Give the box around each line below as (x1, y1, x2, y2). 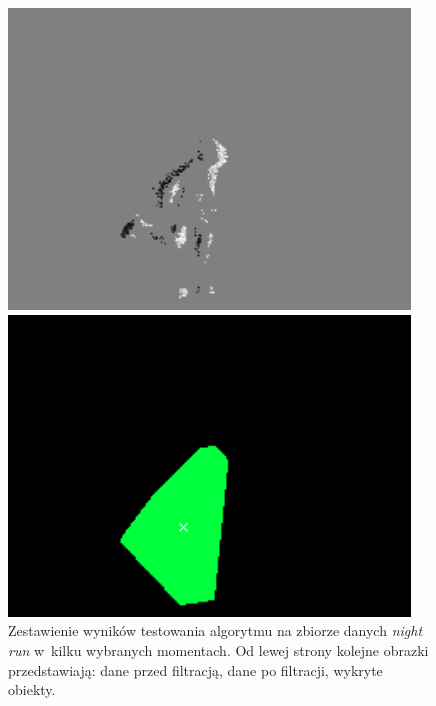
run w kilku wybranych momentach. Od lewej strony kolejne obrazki (8, 639, 429, 660)
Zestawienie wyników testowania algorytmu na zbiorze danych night (8, 620, 423, 641)
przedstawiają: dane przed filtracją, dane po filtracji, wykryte (8, 659, 383, 680)
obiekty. (8, 679, 56, 700)
